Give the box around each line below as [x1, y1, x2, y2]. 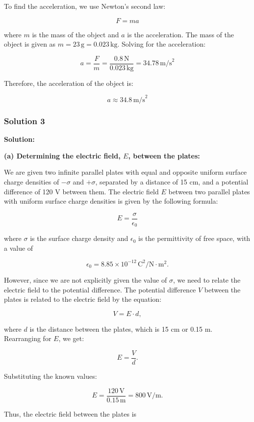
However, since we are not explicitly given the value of [4, 274, 167, 285]
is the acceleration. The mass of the [127, 29, 234, 39]
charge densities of [4, 176, 59, 186]
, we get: [58, 333, 84, 343]
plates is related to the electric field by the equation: [4, 294, 162, 304]
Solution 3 [4, 114, 45, 127]
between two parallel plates [168, 186, 250, 196]
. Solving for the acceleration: [117, 39, 206, 49]
